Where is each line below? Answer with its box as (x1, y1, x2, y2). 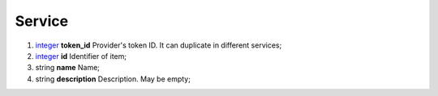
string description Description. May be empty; (35, 73, 191, 84)
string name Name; (35, 63, 101, 73)
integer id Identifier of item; (35, 51, 127, 61)
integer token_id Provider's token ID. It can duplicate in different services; (35, 40, 282, 50)
